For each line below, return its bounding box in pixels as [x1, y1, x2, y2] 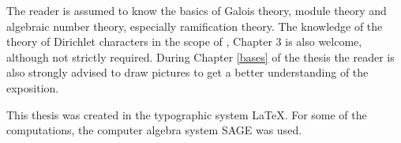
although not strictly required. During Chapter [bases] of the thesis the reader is [6, 48, 395, 65]
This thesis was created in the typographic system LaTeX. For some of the [6, 106, 367, 122]
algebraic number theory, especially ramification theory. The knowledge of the [6, 17, 383, 34]
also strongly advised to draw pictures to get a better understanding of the [6, 64, 369, 81]
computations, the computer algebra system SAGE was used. [6, 122, 302, 138]
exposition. [6, 79, 59, 96]
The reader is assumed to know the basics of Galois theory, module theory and [6, 2, 387, 18]
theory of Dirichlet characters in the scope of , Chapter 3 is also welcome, [6, 33, 362, 50]
